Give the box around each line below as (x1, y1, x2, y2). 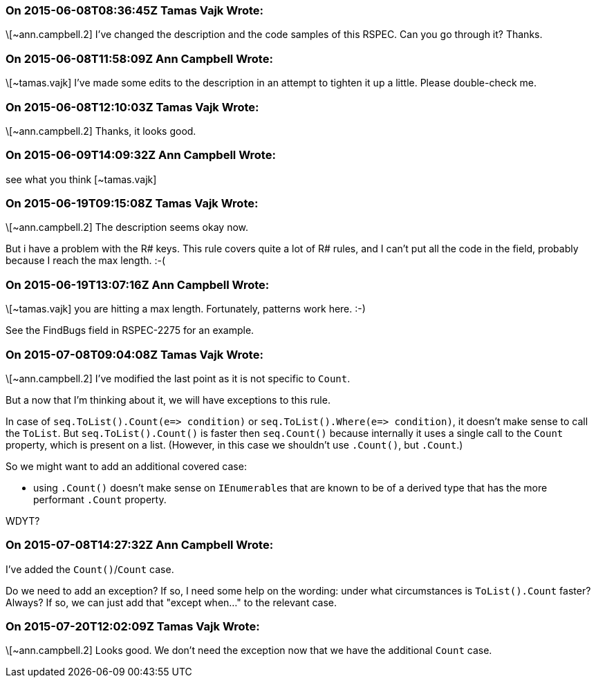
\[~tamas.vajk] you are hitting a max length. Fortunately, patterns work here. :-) (6, 303, 366, 315)
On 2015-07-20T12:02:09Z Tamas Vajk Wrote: (6, 619, 260, 633)
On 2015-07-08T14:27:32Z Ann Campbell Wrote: (6, 538, 274, 552)
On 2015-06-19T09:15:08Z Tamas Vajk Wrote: (6, 196, 259, 210)
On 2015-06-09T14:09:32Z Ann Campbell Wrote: (6, 148, 276, 162)
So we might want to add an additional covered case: (6, 460, 247, 472)
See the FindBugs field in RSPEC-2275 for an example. (6, 324, 254, 337)
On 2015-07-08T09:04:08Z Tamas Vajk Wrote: (6, 347, 263, 362)
